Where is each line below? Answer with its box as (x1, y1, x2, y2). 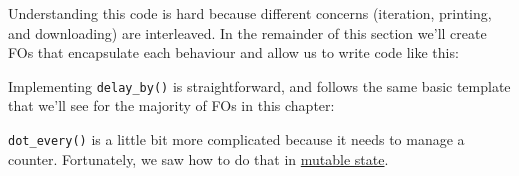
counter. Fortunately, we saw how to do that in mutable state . (8, 148, 389, 169)
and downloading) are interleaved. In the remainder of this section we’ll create (8, 22, 487, 43)
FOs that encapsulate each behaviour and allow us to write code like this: (8, 42, 459, 63)
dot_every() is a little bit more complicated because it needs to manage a (8, 129, 465, 150)
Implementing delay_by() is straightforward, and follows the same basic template (8, 75, 511, 96)
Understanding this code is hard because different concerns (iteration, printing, (8, 3, 492, 23)
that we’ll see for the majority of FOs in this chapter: (8, 95, 335, 116)
